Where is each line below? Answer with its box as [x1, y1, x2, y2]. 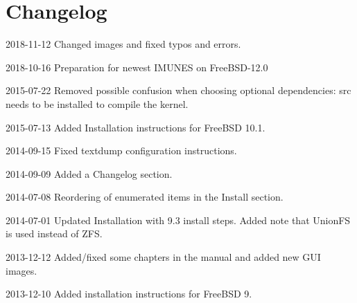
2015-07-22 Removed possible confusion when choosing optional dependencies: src [6, 83, 351, 98]
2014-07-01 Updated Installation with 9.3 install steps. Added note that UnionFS [6, 212, 351, 227]
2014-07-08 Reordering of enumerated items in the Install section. [6, 190, 284, 204]
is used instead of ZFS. [6, 226, 103, 241]
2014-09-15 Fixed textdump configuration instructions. [6, 143, 237, 158]
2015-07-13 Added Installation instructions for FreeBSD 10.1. [6, 120, 265, 134]
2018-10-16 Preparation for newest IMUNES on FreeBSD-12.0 [6, 59, 268, 74]
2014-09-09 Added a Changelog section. [6, 166, 173, 181]
